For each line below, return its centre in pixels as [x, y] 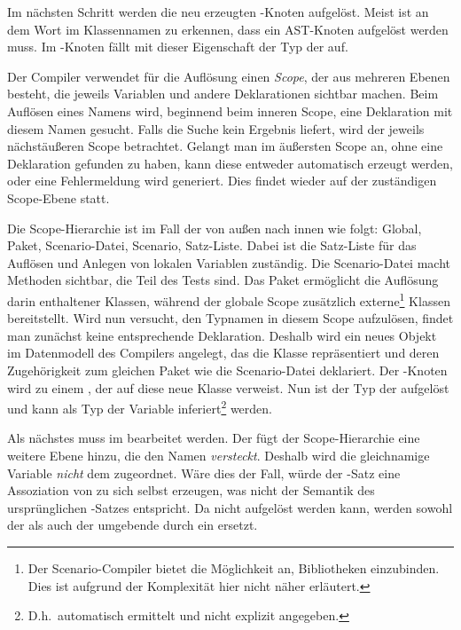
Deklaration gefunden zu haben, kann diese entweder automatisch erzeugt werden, [230, 163]
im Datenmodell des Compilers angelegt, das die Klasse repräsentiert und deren [223, 353]
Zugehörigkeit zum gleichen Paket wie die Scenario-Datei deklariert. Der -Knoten [227, 370]
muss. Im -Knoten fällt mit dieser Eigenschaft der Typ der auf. [178, 47]
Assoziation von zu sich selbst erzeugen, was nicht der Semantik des [191, 490]
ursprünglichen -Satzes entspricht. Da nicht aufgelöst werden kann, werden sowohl [230, 507]
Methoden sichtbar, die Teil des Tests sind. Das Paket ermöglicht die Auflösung [223, 280]
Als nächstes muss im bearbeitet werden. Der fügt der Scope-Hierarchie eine [214, 438]
